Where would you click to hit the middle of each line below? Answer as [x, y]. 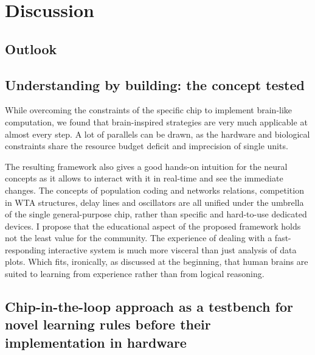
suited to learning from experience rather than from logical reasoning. [135, 274]
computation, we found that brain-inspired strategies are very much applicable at [156, 121]
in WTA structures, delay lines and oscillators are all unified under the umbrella [154, 202]
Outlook [31, 48]
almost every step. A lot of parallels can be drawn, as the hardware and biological [157, 134]
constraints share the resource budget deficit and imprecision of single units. [147, 146]
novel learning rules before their [108, 324]
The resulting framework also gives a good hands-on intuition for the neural [146, 166]
